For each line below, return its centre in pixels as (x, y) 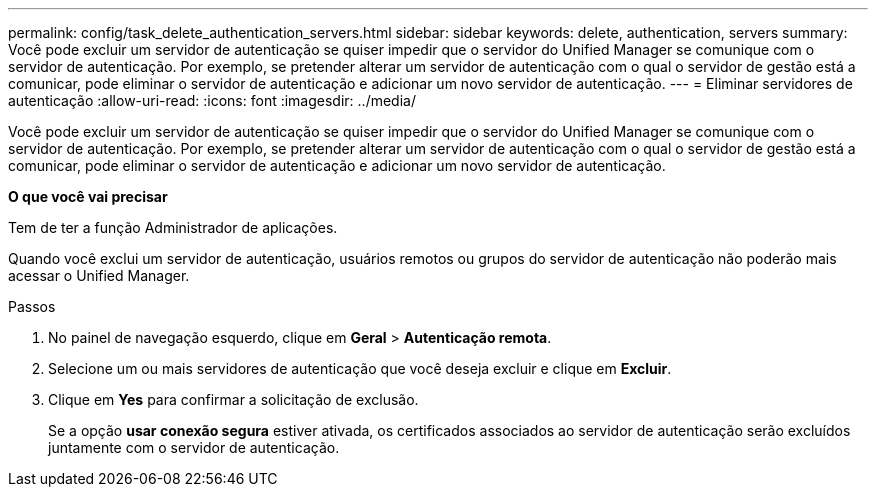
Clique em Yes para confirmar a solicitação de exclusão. (233, 399)
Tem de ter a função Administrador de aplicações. (173, 227)
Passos (32, 306)
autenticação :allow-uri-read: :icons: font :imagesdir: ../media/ (212, 100)
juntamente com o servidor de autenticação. (194, 447)
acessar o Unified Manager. (99, 275)
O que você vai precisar (88, 196)
